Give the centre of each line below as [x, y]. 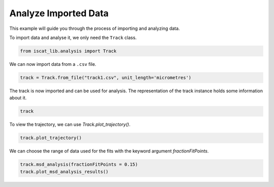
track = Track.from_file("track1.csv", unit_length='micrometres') [106, 78]
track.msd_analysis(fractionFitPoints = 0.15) [79, 164]
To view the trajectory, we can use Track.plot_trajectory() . [70, 125]
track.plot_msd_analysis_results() [64, 172]
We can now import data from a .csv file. [53, 64]
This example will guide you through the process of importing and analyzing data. [95, 28]
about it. [18, 98]
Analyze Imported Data [59, 13]
